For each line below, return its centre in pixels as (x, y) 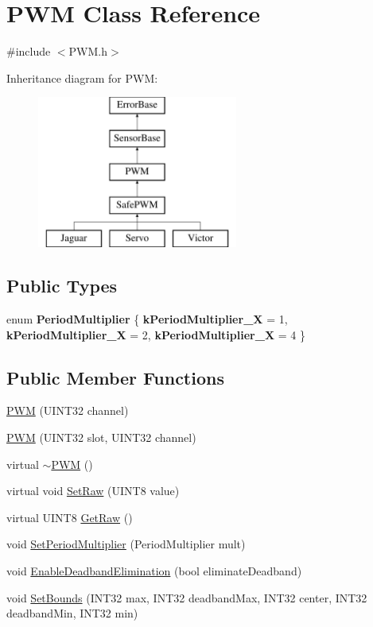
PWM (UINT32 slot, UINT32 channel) (101, 437)
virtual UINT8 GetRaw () (70, 517)
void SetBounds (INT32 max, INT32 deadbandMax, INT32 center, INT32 (187, 597)
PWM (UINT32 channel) (68, 410)
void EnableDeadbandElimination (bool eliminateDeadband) (154, 571)
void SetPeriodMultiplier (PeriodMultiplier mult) (126, 544)
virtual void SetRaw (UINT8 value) (93, 491)
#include (29, 51)
